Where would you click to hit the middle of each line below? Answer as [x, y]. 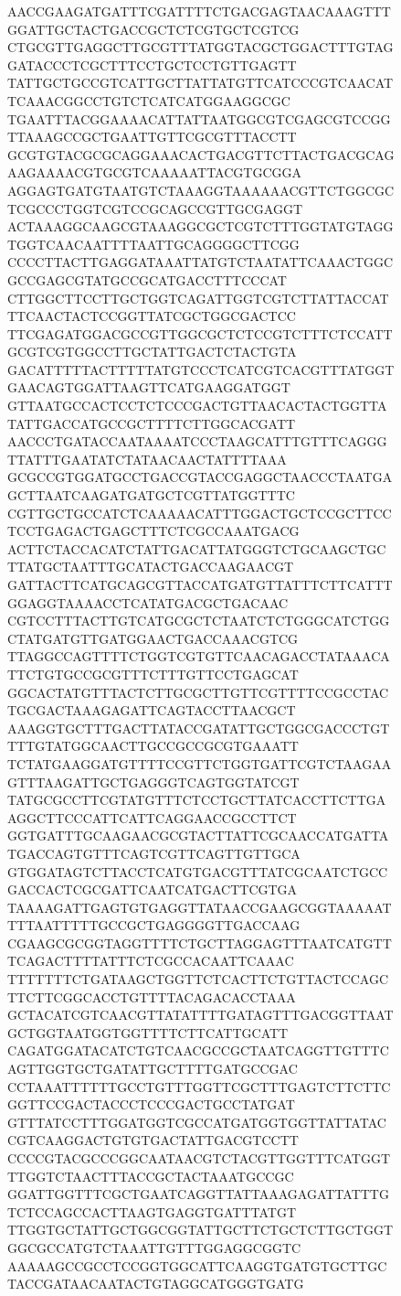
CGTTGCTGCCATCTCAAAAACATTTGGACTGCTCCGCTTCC [200, 513]
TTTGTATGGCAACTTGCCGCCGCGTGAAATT [153, 746]
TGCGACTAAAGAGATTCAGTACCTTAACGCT [152, 710]
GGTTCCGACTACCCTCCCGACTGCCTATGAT [151, 1104]
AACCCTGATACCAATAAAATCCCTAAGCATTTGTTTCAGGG [197, 441]
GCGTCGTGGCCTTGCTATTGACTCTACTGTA [152, 352]
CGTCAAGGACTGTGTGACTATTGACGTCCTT [153, 1140]
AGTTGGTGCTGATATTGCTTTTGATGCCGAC [153, 1069]
